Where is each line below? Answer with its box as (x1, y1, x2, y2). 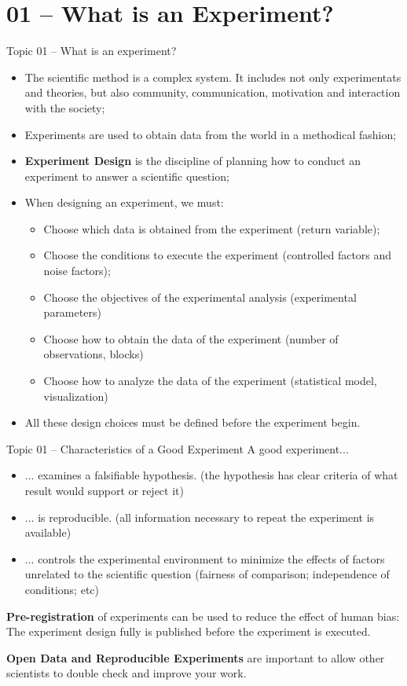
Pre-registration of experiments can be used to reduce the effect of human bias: (6, 607, 400, 624)
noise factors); (43, 262, 111, 279)
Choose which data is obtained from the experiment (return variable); (43, 220, 380, 237)
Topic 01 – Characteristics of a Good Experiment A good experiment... (6, 440, 349, 457)
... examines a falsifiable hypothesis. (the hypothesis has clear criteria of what (24, 467, 398, 483)
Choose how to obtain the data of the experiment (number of (43, 330, 339, 347)
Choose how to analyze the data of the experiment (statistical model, (43, 372, 377, 389)
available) (24, 524, 71, 541)
